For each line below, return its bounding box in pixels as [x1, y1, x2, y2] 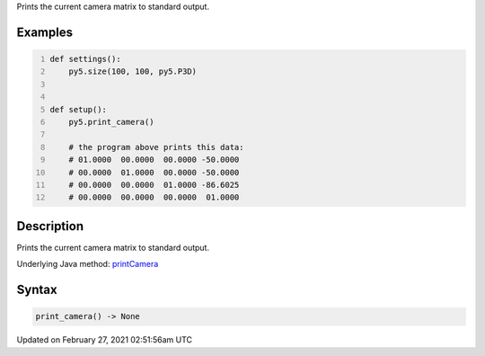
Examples [16, 24, 74, 40]
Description [16, 218, 84, 234]
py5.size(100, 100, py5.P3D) [68, 67, 198, 76]
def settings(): [49, 54, 121, 64]
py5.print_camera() [68, 117, 154, 127]
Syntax [16, 282, 57, 297]
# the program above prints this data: [68, 142, 244, 152]
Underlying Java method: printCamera [16, 259, 159, 270]
